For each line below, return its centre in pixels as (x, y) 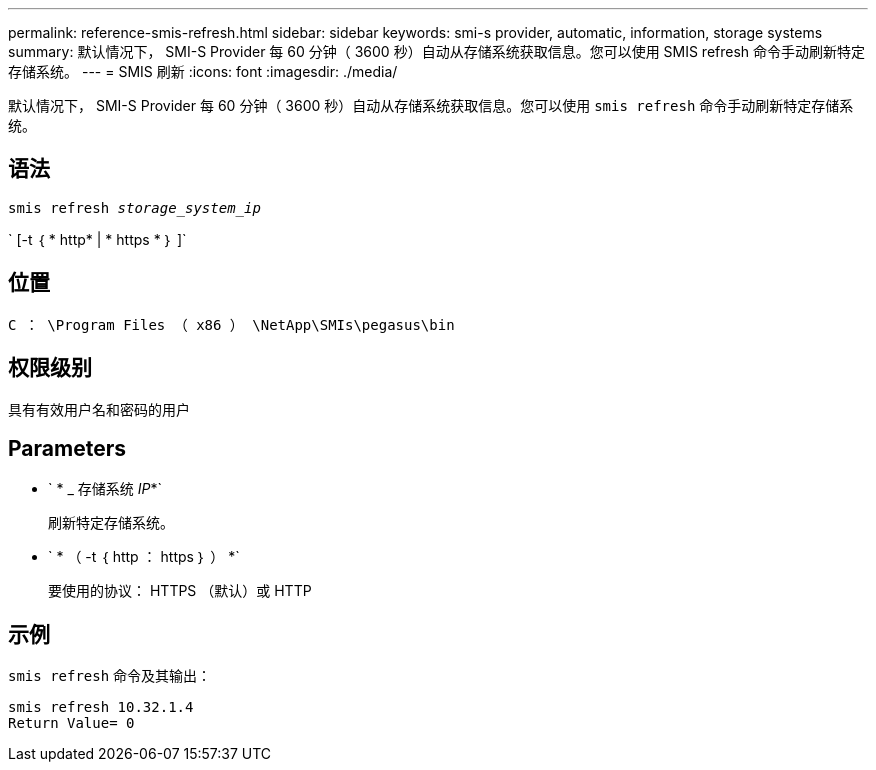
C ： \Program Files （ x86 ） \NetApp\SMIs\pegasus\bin (231, 324)
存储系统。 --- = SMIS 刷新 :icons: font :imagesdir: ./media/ (203, 71)
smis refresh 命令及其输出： (110, 676)
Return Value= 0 (71, 723)
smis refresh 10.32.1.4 (101, 707)
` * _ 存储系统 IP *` (105, 489)
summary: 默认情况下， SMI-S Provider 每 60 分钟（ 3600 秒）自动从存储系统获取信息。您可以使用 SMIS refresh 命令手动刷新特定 (437, 51)
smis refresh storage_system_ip (134, 207)
